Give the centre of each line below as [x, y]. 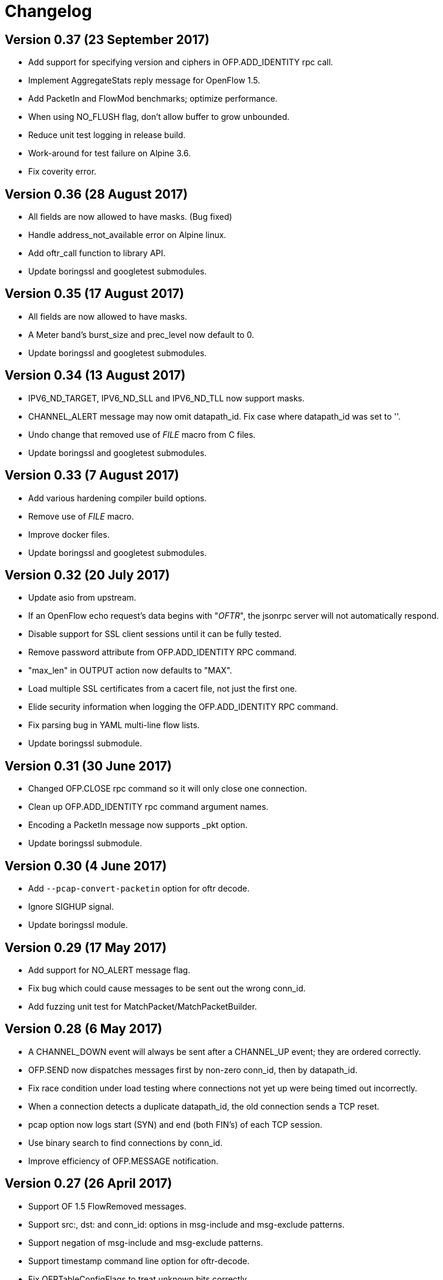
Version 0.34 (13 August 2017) [95, 376]
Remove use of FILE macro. [81, 516]
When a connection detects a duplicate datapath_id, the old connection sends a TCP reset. [204, 1106]
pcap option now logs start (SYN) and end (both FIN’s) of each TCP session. [175, 1124]
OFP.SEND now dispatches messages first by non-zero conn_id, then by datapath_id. [193, 1070]
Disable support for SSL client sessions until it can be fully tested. [155, 634]
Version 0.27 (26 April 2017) [89, 1184]
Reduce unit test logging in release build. [107, 135]
